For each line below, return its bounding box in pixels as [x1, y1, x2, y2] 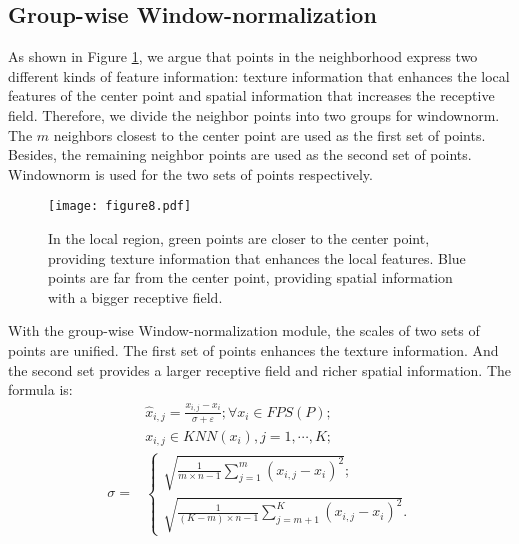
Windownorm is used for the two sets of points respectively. [8, 163, 373, 184]
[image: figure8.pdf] [48, 199, 192, 214]
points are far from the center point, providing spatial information [48, 267, 453, 288]
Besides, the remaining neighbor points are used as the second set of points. [8, 144, 472, 165]
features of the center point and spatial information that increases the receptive [8, 85, 495, 106]
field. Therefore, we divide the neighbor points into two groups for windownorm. [8, 104, 500, 125]
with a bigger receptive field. [48, 286, 223, 307]
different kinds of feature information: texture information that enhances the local [8, 65, 510, 86]
